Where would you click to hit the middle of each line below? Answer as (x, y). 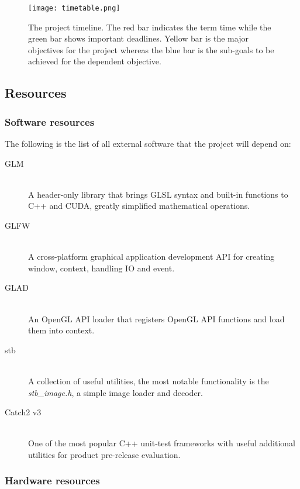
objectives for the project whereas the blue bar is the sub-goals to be (151, 49)
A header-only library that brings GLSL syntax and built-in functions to (158, 194)
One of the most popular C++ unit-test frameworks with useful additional (162, 443)
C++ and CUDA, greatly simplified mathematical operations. (139, 206)
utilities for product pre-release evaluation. (104, 454)
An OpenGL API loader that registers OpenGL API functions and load (156, 318)
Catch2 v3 (23, 412)
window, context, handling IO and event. (101, 268)
